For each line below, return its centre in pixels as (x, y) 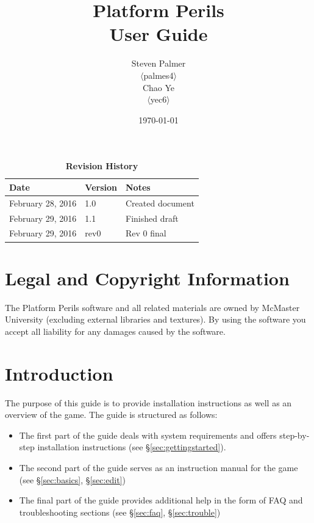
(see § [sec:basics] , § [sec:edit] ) (72, 479)
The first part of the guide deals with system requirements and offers (148, 435)
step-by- (294, 435)
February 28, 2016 (43, 203)
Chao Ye (159, 87)
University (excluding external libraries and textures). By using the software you (155, 319)
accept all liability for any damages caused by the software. (115, 331)
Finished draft (152, 218)
